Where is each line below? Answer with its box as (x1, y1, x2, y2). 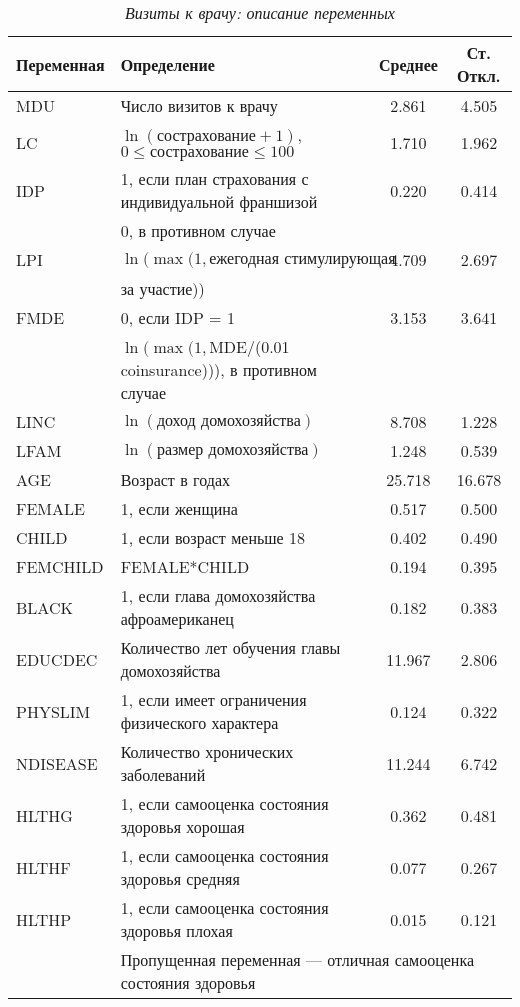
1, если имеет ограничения (120, 688, 307, 711)
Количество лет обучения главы (120, 636, 341, 659)
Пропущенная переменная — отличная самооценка (120, 948, 475, 971)
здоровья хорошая (120, 815, 245, 838)
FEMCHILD (16, 555, 104, 578)
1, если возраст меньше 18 (120, 526, 306, 549)
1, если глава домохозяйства (120, 584, 316, 607)
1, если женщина (120, 497, 238, 520)
